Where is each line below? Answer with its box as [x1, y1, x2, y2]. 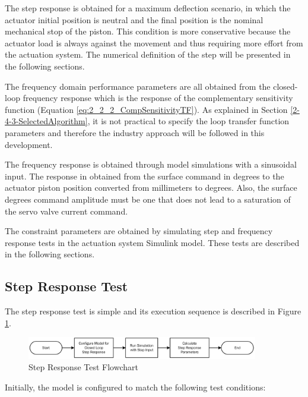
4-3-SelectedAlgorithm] [5, 115, 88, 127]
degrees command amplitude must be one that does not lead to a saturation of [5, 193, 291, 205]
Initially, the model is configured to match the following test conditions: [5, 380, 266, 393]
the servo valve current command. [5, 204, 128, 217]
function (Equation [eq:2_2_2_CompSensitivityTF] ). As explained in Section [5, 103, 288, 115]
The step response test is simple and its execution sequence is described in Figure [5, 305, 301, 317]
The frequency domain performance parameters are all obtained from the [5, 80, 271, 92]
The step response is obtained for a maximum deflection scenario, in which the [5, 2, 291, 14]
